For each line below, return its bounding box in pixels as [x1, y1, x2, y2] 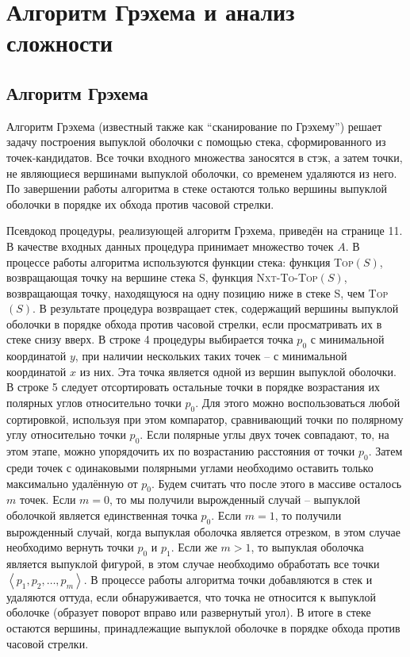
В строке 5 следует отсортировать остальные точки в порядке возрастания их [6, 378, 380, 395]
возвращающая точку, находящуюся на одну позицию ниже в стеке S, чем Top [6, 284, 389, 301]
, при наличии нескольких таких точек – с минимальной [75, 348, 347, 364]
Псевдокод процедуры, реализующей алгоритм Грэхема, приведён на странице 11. [6, 222, 403, 239]
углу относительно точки [6, 426, 126, 443]
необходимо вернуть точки [6, 539, 134, 555]
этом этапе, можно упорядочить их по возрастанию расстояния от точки [6, 443, 355, 459]
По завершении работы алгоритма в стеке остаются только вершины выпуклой [6, 180, 388, 197]
